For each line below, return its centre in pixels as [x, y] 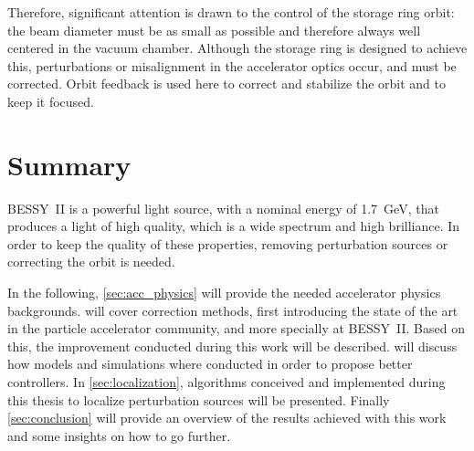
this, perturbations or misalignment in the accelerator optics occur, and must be [232, 65]
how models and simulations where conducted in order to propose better [210, 364]
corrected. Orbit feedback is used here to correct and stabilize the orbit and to [226, 84]
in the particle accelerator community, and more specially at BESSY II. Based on [236, 328]
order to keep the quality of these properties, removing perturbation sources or [228, 243]
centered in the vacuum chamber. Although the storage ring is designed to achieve [237, 48]
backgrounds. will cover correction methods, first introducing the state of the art [233, 310]
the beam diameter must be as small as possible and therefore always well [214, 30]
